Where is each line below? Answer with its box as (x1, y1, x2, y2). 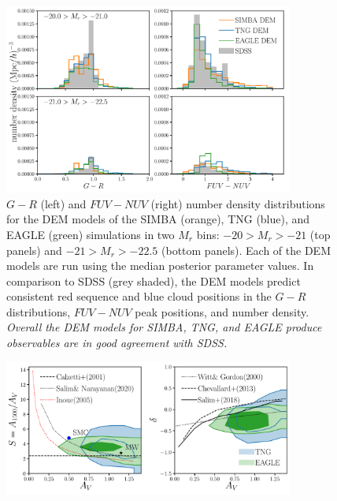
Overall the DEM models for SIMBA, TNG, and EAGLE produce (6, 319, 322, 335)
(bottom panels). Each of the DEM (161, 241, 331, 258)
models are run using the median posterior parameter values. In (6, 257, 314, 274)
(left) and (40, 195, 87, 211)
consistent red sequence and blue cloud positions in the (6, 288, 272, 305)
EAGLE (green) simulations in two (6, 226, 175, 242)
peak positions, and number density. (135, 303, 309, 320)
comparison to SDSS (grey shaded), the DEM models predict (6, 272, 301, 289)
